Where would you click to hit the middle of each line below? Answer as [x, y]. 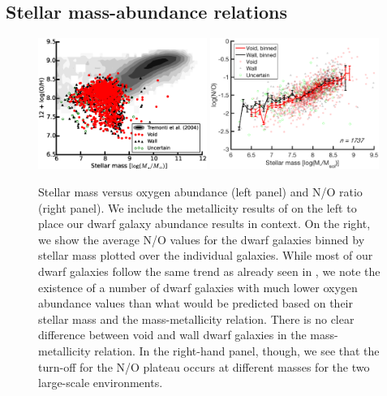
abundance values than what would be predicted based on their [196, 303]
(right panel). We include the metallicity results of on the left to [198, 207]
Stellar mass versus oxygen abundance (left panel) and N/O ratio [200, 192]
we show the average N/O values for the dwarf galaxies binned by [202, 239]
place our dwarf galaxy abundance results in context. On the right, [204, 224]
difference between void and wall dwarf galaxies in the [172, 335]
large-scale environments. [101, 383]
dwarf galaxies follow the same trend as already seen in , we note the [209, 271]
